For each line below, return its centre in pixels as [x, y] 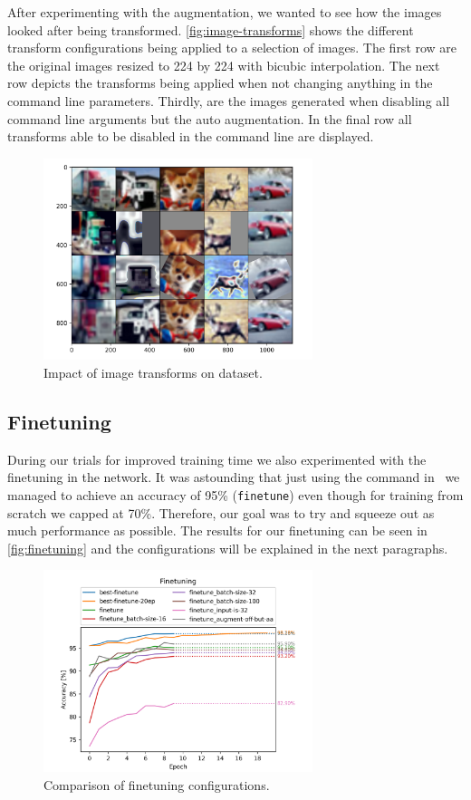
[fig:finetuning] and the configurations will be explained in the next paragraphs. [228, 548]
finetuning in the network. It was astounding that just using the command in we [234, 477]
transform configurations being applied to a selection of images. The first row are [232, 48]
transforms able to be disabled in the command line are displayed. [191, 136]
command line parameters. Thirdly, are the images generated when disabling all [229, 100]
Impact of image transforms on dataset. [153, 372]
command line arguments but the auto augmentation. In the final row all [210, 118]
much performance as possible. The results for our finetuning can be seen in [217, 530]
